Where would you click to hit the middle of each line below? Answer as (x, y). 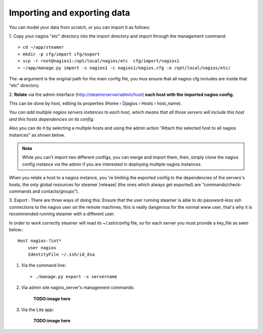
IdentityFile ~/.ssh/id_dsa (61, 255)
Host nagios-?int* (40, 241)
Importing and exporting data (70, 13)
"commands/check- (222, 185)
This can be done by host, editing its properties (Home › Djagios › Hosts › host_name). (95, 103)
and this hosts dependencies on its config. (52, 119)
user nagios (42, 248)
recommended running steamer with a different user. (62, 214)
